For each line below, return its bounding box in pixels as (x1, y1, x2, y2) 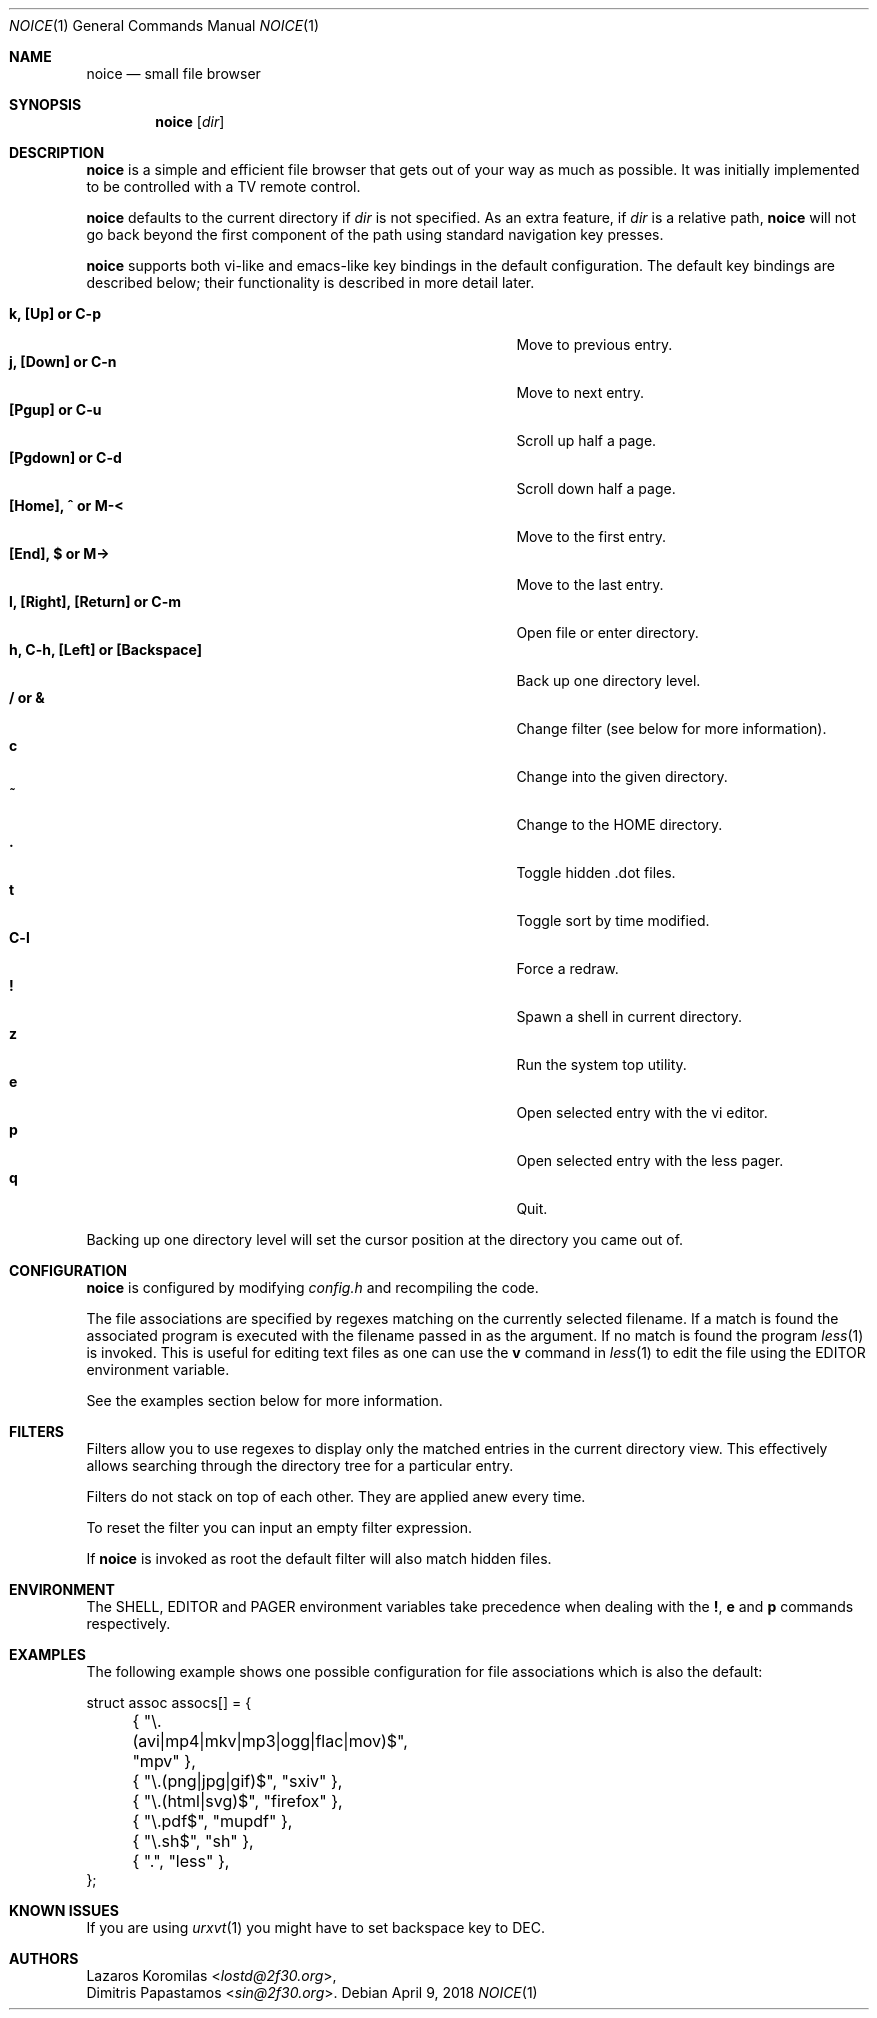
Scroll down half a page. (516, 480, 676, 497)
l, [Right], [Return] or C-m (9, 593, 182, 610)
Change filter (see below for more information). (516, 720, 827, 737)
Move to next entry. (516, 384, 644, 401)
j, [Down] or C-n (9, 353, 117, 370)
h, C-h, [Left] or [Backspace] (9, 641, 202, 658)
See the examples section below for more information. (86, 1392, 443, 1409)
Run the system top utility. (516, 1056, 687, 1073)
